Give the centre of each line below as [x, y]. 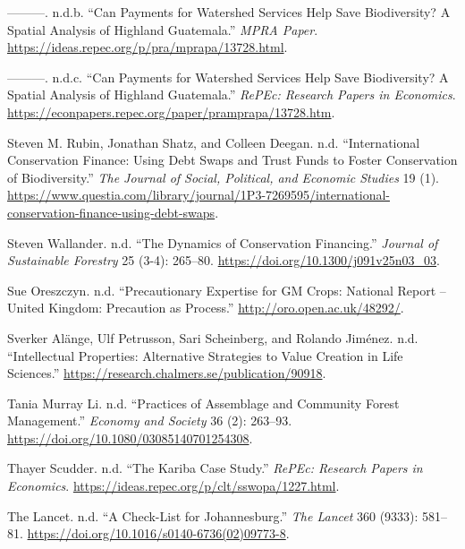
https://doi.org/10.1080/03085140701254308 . [130, 437]
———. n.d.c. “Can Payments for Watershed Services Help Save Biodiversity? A [228, 77]
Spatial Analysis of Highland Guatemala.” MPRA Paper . [163, 29]
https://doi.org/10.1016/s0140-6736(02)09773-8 [156, 533]
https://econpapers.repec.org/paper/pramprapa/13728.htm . [171, 112]
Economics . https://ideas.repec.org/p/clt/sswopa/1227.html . [173, 486]
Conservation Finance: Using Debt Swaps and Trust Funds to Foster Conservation [232, 160]
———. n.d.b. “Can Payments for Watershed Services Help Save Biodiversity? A [229, 12]
